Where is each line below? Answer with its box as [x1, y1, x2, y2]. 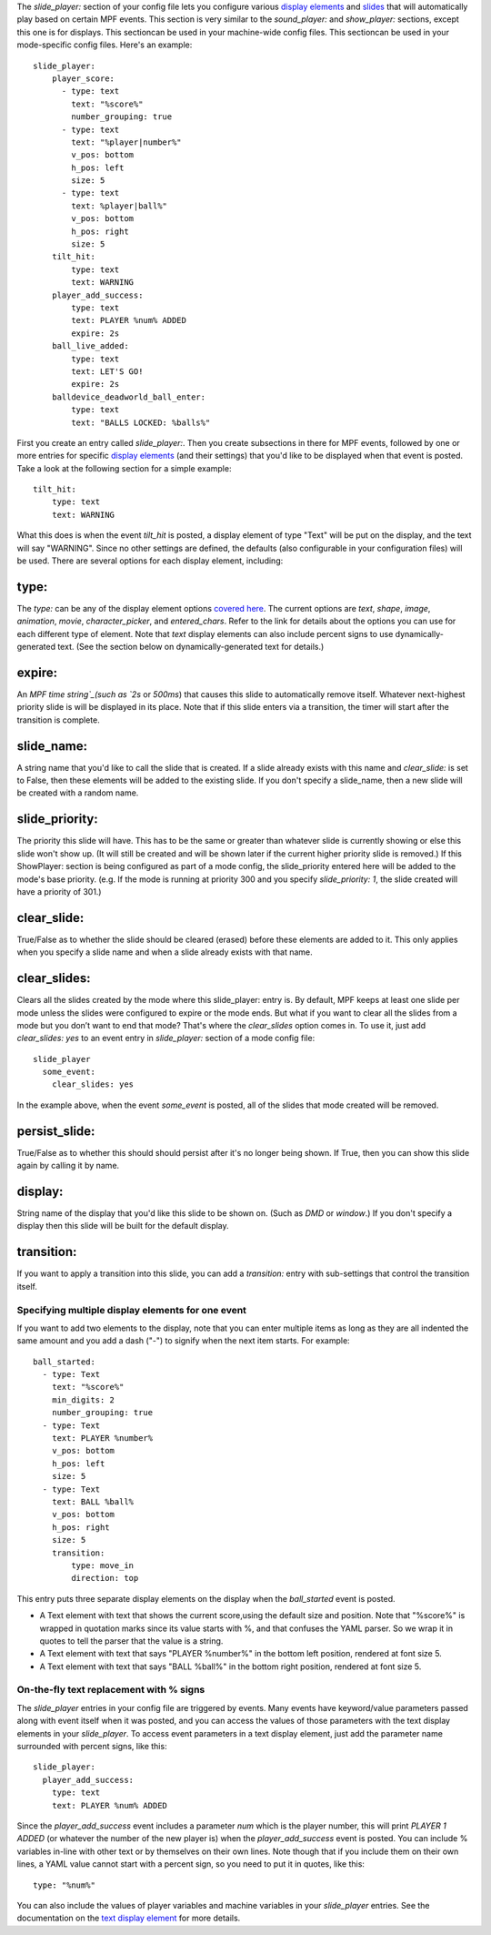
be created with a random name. [16, 787, 139, 798]
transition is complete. [16, 714, 100, 725]
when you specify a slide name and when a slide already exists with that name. [16, 947, 313, 957]
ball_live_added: [51, 341, 129, 351]
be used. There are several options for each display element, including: [16, 555, 284, 566]
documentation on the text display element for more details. [16, 1912, 241, 1924]
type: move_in [71, 1560, 135, 1570]
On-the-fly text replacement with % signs [16, 1684, 205, 1697]
